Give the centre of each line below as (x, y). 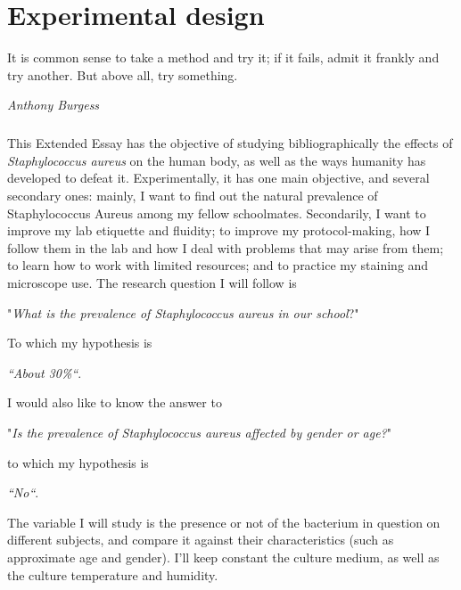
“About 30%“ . (45, 372)
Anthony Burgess (54, 105)
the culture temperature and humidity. (113, 574)
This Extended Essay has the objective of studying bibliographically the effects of (230, 143)
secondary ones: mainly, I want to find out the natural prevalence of (193, 196)
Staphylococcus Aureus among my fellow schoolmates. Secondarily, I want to (217, 213)
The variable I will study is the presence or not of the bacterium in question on (224, 522)
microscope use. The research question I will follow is (152, 283)
